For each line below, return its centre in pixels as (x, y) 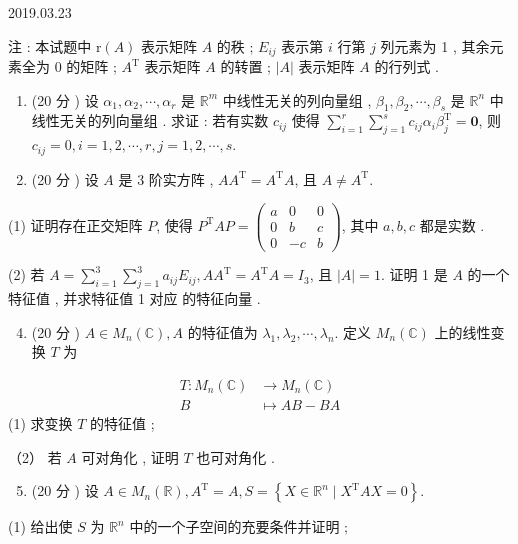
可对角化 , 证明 (130, 456)
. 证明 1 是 (414, 274)
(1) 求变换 (40, 423)
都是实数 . (452, 224)
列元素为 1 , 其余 (435, 45)
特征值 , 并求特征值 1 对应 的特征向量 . (134, 298)
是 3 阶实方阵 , (166, 178)
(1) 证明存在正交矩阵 (75, 224)
